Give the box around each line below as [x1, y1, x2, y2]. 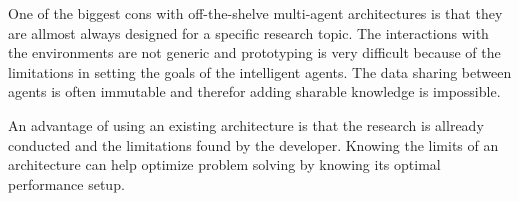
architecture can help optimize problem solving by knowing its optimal [8, 154, 441, 175]
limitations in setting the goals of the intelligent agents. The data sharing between [8, 61, 512, 82]
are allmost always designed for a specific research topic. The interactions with [8, 22, 489, 43]
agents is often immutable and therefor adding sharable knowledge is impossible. [8, 81, 501, 102]
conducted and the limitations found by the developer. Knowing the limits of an [8, 134, 499, 155]
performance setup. [8, 173, 125, 194]
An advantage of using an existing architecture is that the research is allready [8, 114, 484, 135]
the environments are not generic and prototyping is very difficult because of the [8, 42, 501, 63]
